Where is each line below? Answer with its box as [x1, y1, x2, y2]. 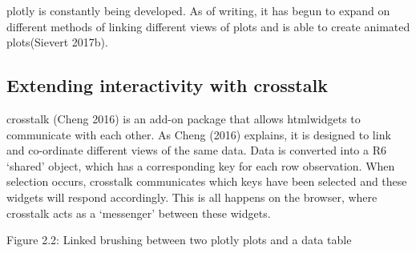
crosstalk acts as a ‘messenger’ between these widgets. [6, 204, 271, 221]
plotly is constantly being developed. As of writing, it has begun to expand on [6, 2, 390, 18]
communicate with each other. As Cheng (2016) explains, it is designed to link [6, 126, 391, 143]
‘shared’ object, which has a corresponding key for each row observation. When [6, 157, 395, 174]
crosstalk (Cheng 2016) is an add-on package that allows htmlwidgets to [6, 110, 361, 127]
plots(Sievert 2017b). [6, 34, 108, 50]
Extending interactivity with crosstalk [6, 73, 328, 98]
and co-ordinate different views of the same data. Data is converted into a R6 [6, 142, 386, 159]
